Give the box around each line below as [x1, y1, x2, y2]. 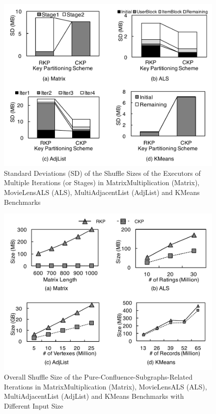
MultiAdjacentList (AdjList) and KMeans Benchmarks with [4, 391, 184, 401]
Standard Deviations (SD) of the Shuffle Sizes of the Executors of [4, 167, 201, 178]
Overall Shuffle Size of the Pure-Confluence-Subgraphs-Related [4, 371, 193, 382]
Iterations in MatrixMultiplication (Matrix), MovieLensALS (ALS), [4, 381, 207, 391]
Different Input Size [4, 400, 63, 411]
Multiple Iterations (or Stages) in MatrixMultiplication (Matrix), [4, 177, 200, 188]
